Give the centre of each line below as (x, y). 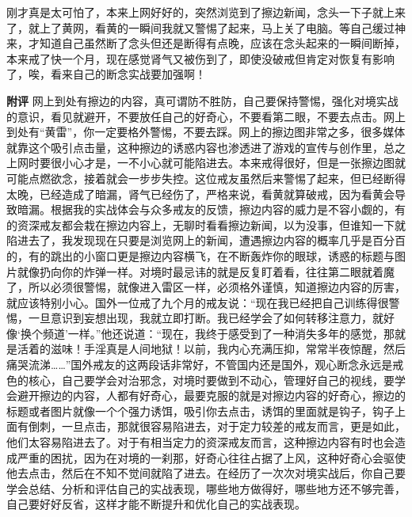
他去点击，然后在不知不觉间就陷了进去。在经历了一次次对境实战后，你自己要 (206, 473)
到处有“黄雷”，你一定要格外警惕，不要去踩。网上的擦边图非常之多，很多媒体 (206, 132)
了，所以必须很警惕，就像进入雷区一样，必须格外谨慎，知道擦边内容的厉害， (206, 287)
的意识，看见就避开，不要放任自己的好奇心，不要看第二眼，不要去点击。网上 (206, 116)
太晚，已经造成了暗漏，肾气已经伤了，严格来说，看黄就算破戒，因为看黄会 (200, 194)
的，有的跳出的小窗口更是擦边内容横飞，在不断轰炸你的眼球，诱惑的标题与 (200, 255)
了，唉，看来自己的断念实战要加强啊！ (106, 74)
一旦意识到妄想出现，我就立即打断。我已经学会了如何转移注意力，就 (206, 318)
